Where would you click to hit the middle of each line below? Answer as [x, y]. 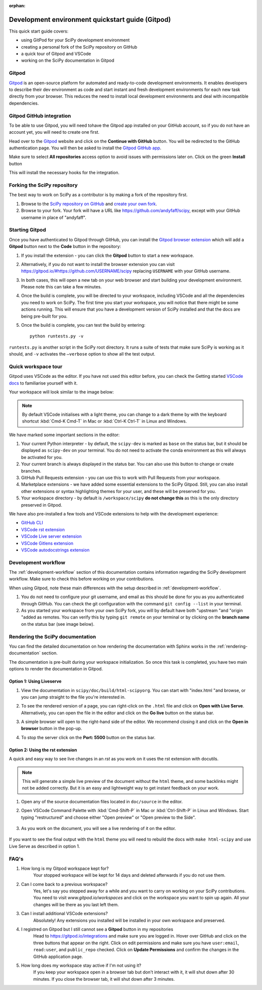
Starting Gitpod [27, 230]
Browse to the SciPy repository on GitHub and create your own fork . [89, 204]
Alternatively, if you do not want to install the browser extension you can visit [98, 264]
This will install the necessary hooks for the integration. [64, 173]
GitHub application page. [58, 956]
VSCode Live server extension [51, 536]
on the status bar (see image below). [58, 624]
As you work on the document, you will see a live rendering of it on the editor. [98, 828]
